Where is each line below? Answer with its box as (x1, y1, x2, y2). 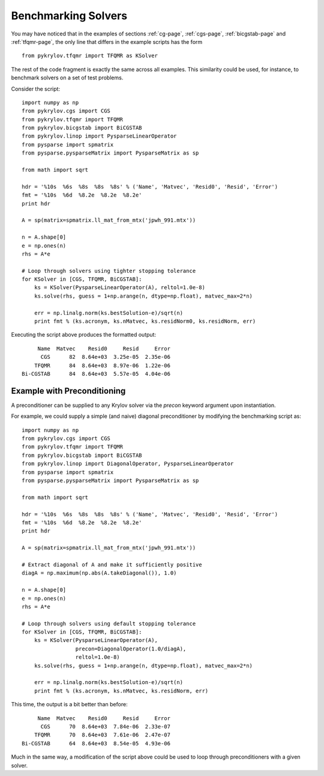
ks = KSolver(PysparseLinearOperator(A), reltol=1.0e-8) (34, 284, 205, 291)
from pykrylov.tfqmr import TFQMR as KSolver (22, 52, 158, 60)
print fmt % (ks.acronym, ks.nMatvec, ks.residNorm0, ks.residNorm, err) (34, 318, 256, 325)
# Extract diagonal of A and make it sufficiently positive (22, 561, 202, 568)
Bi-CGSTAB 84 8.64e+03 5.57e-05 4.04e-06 (22, 370, 171, 377)
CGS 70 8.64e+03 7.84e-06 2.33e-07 (40, 723, 171, 730)
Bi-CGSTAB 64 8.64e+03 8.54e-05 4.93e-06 (22, 740, 171, 747)
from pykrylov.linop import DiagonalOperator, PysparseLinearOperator (22, 460, 234, 467)
